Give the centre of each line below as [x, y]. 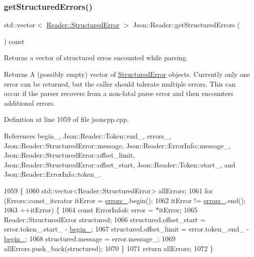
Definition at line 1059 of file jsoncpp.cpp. [66, 119]
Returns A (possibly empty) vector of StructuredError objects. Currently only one [127, 74]
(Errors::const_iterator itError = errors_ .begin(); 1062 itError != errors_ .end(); [125, 200]
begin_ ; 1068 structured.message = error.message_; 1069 [90, 238]
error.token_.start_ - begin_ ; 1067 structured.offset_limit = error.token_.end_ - [127, 229]
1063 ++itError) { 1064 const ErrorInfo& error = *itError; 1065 [101, 210]
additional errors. [30, 103]
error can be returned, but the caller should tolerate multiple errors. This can [120, 83]
